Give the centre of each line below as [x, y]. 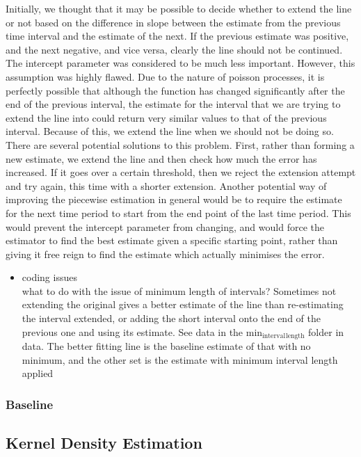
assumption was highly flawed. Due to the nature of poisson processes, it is [165, 76]
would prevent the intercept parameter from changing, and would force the [165, 226]
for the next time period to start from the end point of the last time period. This [178, 213]
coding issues [49, 277]
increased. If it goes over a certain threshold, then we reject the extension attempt [181, 172]
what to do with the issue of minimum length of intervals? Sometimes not [179, 290]
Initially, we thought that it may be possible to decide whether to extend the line [179, 8]
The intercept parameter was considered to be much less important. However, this [180, 63]
